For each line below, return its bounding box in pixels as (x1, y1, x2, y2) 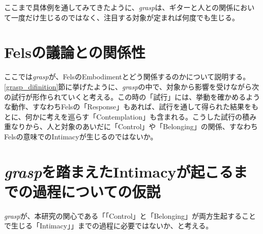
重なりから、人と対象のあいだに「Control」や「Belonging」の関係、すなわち (4, 121, 258, 132)
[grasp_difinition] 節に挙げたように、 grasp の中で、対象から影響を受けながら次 (4, 81, 259, 92)
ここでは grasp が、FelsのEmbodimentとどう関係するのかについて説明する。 (4, 71, 250, 82)
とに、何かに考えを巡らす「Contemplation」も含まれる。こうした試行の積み (4, 111, 256, 122)
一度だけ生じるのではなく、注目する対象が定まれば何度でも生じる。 (11, 12, 239, 22)
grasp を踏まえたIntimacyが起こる (4, 161, 233, 182)
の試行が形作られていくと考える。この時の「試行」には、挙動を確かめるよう (4, 91, 260, 102)
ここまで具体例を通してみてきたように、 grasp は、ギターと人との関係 (4, 2, 233, 12)
